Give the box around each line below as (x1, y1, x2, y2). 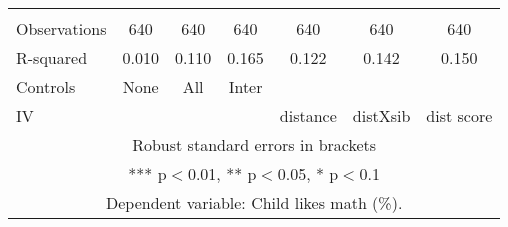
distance (279, 104, 337, 127)
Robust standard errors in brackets (132, 133, 377, 156)
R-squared (16, 46, 88, 69)
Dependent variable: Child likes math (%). (105, 191, 403, 214)
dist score (426, 104, 493, 127)
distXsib (352, 104, 411, 127)
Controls (16, 75, 76, 98)
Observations (16, 17, 107, 40)
